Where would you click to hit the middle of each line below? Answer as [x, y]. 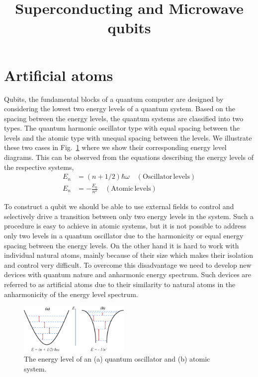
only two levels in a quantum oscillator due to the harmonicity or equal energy [124, 235]
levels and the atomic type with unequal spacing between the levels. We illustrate [128, 137]
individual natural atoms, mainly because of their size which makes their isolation [129, 255]
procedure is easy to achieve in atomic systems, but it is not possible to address [125, 226]
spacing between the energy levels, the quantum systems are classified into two [124, 118]
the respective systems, [39, 167]
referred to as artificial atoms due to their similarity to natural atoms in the [120, 284]
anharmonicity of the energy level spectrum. [71, 294]
